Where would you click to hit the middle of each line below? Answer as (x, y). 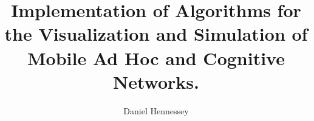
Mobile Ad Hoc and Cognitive (156, 57)
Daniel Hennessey (156, 110)
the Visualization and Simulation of (156, 34)
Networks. (156, 81)
